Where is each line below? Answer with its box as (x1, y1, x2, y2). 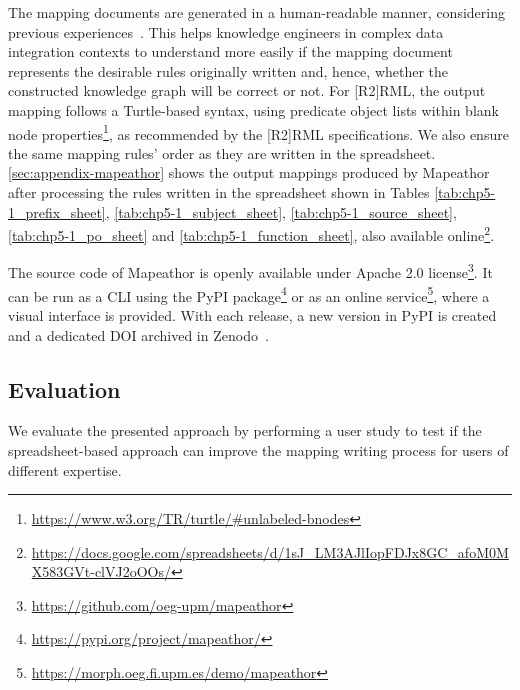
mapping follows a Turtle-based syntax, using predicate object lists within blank (8, 99, 499, 120)
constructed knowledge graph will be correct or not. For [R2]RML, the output (8, 80, 486, 101)
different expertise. (8, 459, 122, 480)
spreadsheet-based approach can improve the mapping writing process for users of (8, 439, 509, 460)
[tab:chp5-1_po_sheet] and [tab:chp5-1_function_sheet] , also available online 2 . (8, 222, 495, 245)
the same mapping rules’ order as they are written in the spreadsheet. (8, 142, 436, 163)
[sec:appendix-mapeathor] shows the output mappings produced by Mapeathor (8, 162, 490, 183)
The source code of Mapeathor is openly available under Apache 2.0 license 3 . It (8, 259, 493, 283)
